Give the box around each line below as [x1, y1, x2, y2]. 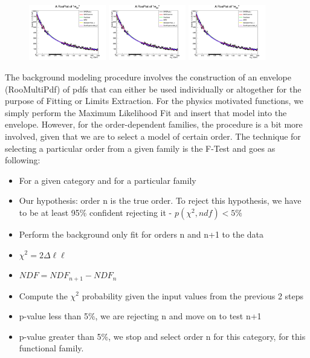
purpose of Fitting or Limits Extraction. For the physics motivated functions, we [5, 94, 304, 107]
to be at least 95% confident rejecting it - [19, 206, 172, 218]
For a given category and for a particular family [19, 174, 196, 186]
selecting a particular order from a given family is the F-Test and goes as [5, 142, 276, 154]
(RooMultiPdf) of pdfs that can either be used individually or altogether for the [5, 82, 302, 95]
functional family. [19, 342, 84, 354]
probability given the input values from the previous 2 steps [82, 289, 304, 302]
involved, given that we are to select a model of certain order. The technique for [5, 129, 301, 142]
